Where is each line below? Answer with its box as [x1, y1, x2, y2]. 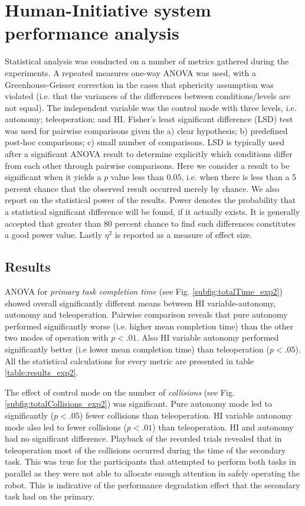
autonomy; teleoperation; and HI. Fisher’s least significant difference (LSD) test [5, 113, 293, 125]
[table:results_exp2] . [5, 366, 78, 378]
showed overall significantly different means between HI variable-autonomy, [5, 296, 276, 309]
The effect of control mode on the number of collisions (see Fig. [5, 386, 235, 398]
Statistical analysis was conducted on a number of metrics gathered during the [5, 55, 289, 67]
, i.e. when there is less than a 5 [181, 171, 297, 183]
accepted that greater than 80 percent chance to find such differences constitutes [5, 217, 296, 229]
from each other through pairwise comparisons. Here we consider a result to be [5, 159, 290, 171]
